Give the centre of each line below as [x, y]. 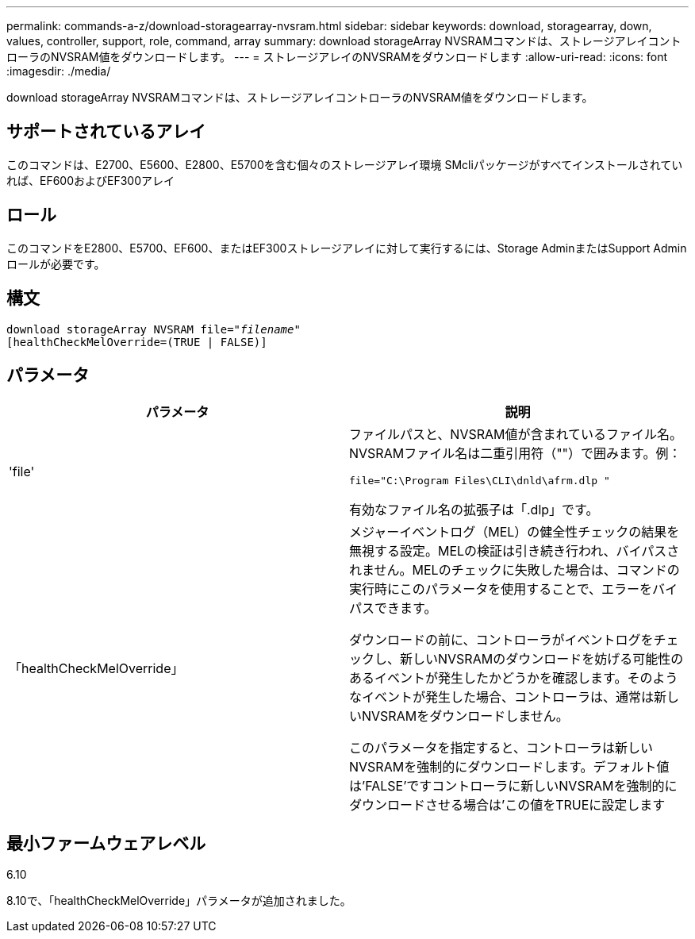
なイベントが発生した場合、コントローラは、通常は [502, 697]
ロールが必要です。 [56, 264]
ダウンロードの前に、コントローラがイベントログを [501, 640]
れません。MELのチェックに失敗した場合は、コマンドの [515, 570]
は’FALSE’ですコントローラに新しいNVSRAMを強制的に [513, 786]
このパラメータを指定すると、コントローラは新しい [501, 748]
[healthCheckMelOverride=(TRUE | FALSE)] [137, 342]
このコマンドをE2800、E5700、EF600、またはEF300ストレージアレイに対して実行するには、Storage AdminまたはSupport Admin [347, 248]
